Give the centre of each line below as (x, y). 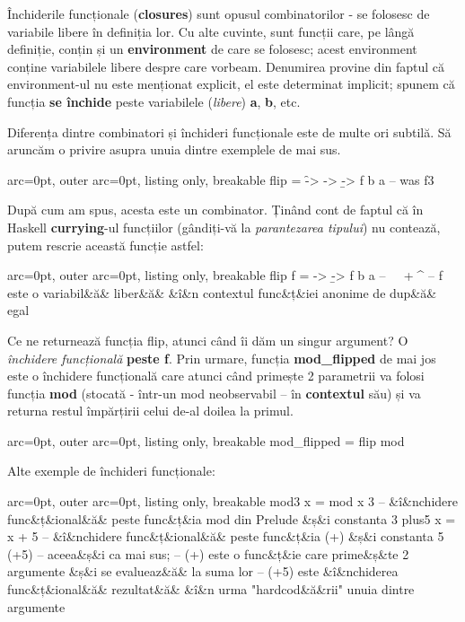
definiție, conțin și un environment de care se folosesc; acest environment (212, 49)
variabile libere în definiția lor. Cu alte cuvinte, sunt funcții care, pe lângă (211, 31)
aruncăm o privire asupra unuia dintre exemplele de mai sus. (174, 149)
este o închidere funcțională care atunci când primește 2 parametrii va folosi (216, 376)
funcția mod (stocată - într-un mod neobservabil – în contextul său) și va (214, 393)
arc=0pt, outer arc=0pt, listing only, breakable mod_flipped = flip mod (206, 440)
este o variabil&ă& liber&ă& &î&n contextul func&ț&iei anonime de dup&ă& (222, 292)
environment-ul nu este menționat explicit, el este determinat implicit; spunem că (231, 84)
